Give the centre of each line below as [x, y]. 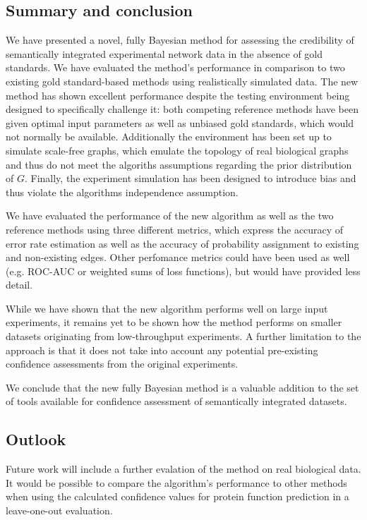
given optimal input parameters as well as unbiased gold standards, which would [180, 122]
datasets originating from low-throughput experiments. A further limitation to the [183, 336]
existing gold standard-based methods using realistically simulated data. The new [182, 81]
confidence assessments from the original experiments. [122, 364]
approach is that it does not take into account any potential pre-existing [162, 350]
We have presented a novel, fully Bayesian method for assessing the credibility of [180, 40]
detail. [19, 285]
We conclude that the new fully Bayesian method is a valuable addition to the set [182, 387]
